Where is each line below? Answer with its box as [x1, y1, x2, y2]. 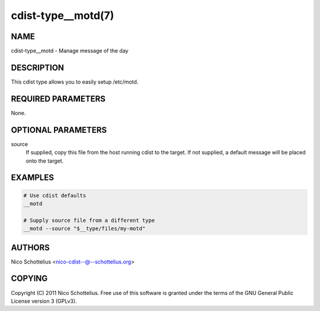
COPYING [11, 274, 48, 284]
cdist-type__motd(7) [11, 9, 114, 22]
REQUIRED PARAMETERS [11, 94, 106, 104]
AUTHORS [11, 242, 50, 252]
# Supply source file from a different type [23, 217, 155, 224]
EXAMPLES [11, 173, 55, 183]
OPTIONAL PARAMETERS [11, 125, 107, 135]
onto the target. [25, 157, 64, 164]
